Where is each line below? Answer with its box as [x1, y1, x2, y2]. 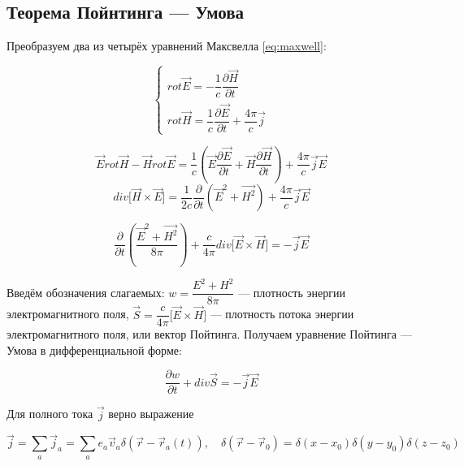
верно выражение [108, 405, 194, 422]
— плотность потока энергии [210, 305, 354, 322]
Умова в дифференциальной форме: [7, 341, 182, 358]
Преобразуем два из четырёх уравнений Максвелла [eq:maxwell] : [7, 37, 327, 54]
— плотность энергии [238, 283, 345, 300]
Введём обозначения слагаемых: [7, 283, 165, 300]
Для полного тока [7, 405, 93, 422]
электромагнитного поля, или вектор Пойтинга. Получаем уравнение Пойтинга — [7, 326, 412, 343]
